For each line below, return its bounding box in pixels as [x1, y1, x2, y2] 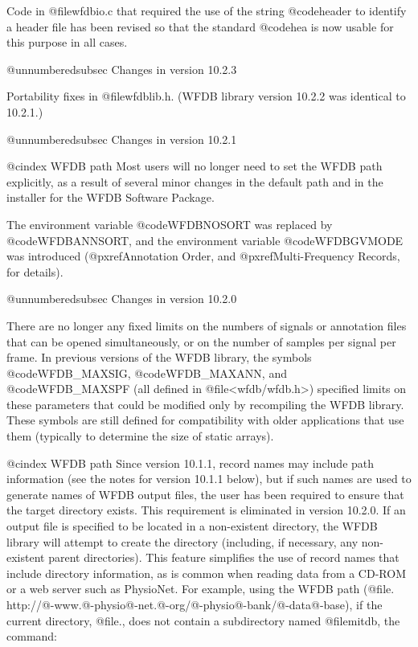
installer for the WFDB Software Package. [6, 189, 215, 206]
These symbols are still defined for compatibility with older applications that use [6, 412, 404, 428]
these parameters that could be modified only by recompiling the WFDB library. [6, 395, 404, 412]
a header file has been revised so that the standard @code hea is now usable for [6, 18, 394, 35]
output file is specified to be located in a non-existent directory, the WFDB [6, 518, 378, 534]
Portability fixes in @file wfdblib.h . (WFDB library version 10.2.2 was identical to [6, 88, 406, 104]
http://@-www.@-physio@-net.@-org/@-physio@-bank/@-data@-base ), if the [6, 596, 383, 612]
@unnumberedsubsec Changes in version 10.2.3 [6, 60, 237, 77]
